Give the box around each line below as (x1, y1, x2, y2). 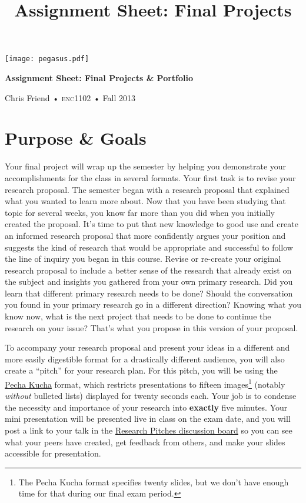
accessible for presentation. (5, 447, 101, 459)
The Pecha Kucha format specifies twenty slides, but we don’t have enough (18, 475, 289, 488)
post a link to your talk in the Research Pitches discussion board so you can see (5, 424, 292, 437)
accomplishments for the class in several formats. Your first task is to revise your (5, 171, 296, 184)
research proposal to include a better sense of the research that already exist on (5, 264, 292, 276)
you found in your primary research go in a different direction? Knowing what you (5, 298, 301, 311)
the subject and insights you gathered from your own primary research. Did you (5, 275, 293, 288)
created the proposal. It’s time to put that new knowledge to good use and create (5, 218, 298, 230)
